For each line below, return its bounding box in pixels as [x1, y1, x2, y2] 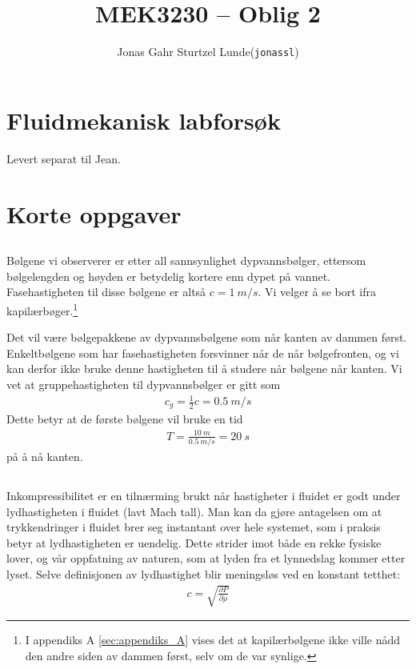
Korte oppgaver [6, 197, 182, 230]
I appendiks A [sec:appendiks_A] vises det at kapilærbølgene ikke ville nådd [25, 631, 401, 648]
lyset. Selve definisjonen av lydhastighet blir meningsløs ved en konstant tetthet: [6, 565, 401, 582]
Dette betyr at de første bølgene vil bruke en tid [6, 411, 243, 427]
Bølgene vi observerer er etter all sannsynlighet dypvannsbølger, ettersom [6, 252, 366, 269]
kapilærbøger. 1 [6, 299, 78, 318]
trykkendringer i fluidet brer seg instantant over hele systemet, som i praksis [6, 519, 381, 535]
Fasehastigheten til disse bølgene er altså [6, 283, 206, 300]
